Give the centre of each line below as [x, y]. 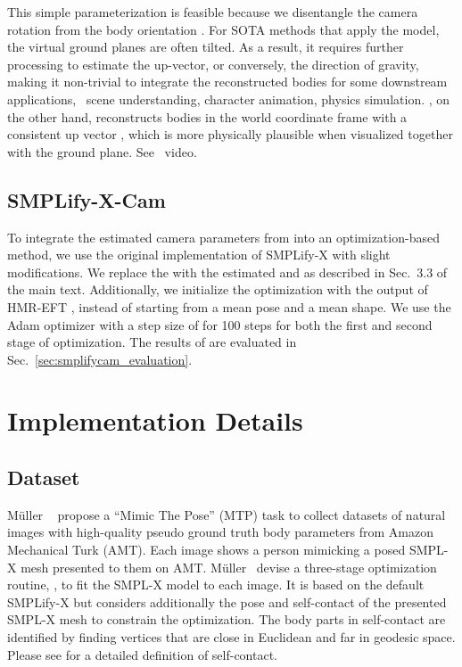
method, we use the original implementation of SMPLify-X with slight [199, 255]
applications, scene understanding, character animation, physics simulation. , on [229, 99]
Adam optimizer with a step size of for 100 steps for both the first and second [220, 324]
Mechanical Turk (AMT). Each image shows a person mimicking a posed [206, 550]
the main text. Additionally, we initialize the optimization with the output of [218, 289]
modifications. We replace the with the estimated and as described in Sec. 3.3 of [227, 272]
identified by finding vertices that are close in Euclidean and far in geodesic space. [231, 637]
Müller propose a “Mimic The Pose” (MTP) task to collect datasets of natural [227, 514]
